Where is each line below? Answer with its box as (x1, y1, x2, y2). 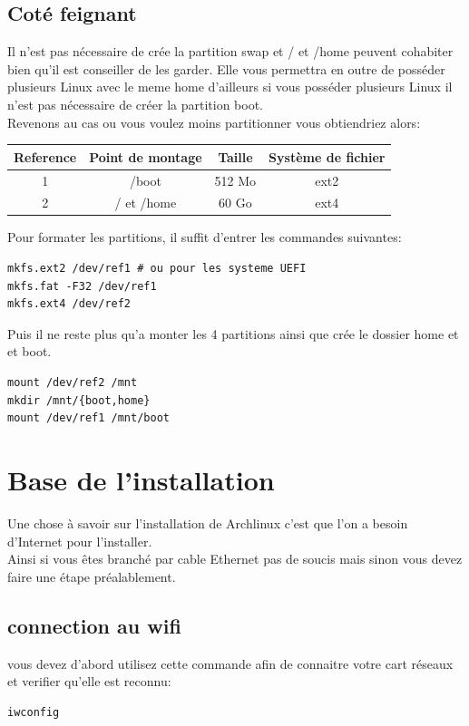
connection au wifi (7, 611, 181, 639)
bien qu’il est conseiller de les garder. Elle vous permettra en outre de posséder (7, 59, 445, 78)
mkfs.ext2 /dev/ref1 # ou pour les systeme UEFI (7, 262, 307, 276)
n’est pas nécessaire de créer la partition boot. (7, 94, 264, 113)
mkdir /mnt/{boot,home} (7, 393, 151, 407)
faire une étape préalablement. (7, 566, 176, 586)
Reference (14, 147, 77, 166)
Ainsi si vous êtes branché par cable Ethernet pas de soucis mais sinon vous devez (7, 549, 463, 568)
